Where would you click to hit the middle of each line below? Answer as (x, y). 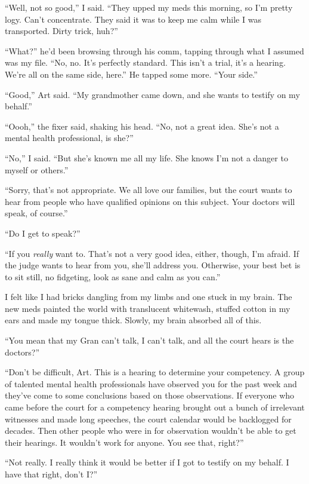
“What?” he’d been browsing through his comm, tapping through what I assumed (154, 50)
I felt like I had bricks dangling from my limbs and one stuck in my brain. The (149, 297)
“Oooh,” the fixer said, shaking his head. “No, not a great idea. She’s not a (142, 126)
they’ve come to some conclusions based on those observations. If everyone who (150, 395)
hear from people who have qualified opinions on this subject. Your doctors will (150, 201)
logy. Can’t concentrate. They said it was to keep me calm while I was (133, 19)
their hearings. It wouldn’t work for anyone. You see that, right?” (124, 442)
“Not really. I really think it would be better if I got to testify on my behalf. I (147, 462)
